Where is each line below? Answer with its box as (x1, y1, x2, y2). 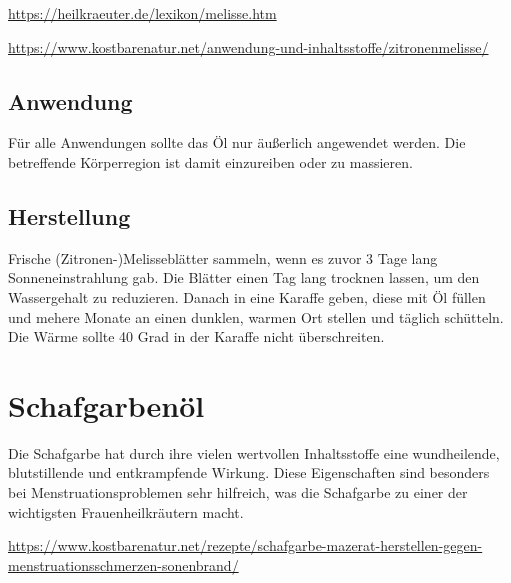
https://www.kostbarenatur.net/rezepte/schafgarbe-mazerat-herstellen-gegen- (8, 535, 483, 556)
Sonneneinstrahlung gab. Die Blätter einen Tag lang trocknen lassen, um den (8, 267, 480, 288)
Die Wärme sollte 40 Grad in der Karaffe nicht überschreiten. (8, 326, 385, 347)
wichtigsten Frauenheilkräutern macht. (8, 501, 244, 522)
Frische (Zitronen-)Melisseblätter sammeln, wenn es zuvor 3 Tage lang (8, 247, 438, 268)
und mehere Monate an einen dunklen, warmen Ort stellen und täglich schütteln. (8, 306, 504, 327)
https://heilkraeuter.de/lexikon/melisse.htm (8, 3, 277, 23)
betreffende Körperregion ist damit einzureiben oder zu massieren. (8, 151, 413, 172)
